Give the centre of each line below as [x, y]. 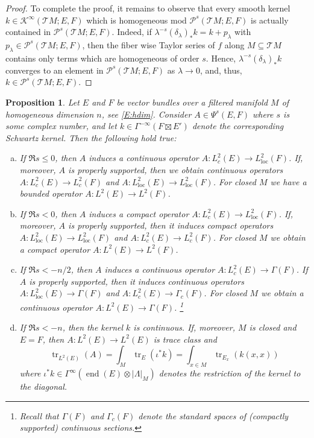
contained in [28, 32]
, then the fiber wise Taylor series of [149, 44]
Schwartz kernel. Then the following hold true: [91, 137]
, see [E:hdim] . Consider [146, 114]
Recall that [39, 415]
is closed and [273, 327]
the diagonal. [43, 386]
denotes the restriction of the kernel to [230, 373]
